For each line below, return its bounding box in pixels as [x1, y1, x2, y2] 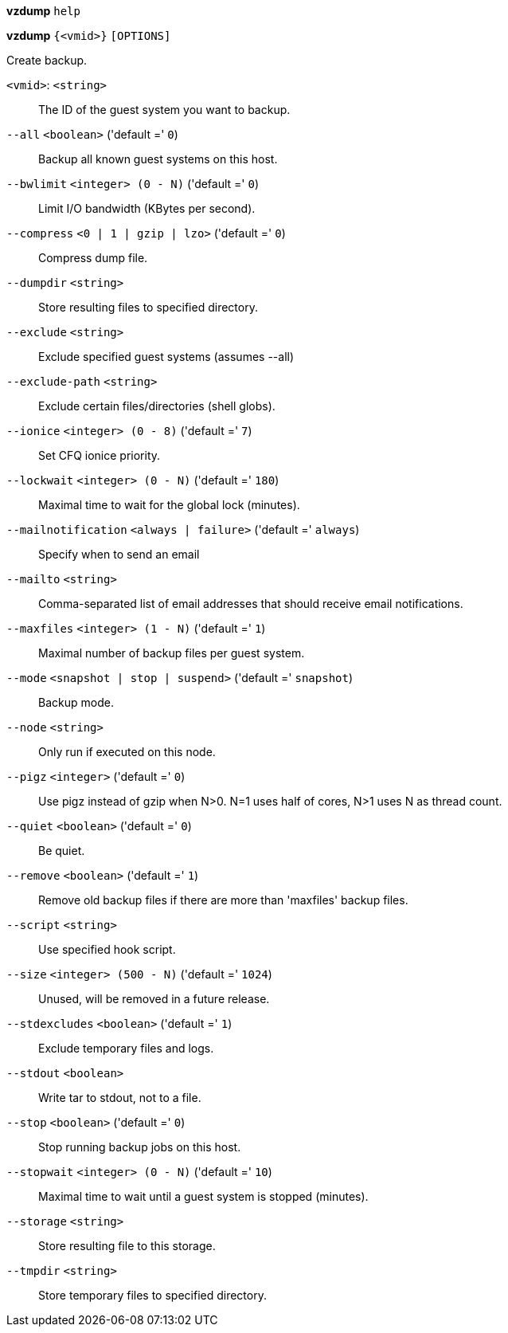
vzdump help [6, 4, 80, 18]
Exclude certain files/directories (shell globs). [38, 399, 275, 413]
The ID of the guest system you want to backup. [38, 103, 291, 116]
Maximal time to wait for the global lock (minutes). [38, 498, 300, 512]
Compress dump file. [38, 251, 148, 265]
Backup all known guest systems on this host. [38, 152, 278, 166]
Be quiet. [38, 844, 85, 857]
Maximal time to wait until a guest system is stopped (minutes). [38, 1190, 369, 1203]
